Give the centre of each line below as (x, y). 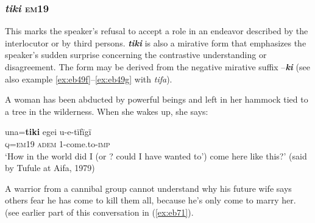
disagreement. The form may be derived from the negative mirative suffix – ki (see (157, 67)
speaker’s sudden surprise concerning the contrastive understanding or (136, 55)
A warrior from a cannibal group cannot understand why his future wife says (148, 188)
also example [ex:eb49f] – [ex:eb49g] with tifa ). (89, 79)
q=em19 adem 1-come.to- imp (58, 143)
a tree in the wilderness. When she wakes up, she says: (107, 111)
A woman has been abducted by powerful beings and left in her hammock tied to (157, 99)
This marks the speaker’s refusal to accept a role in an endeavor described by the (157, 31)
